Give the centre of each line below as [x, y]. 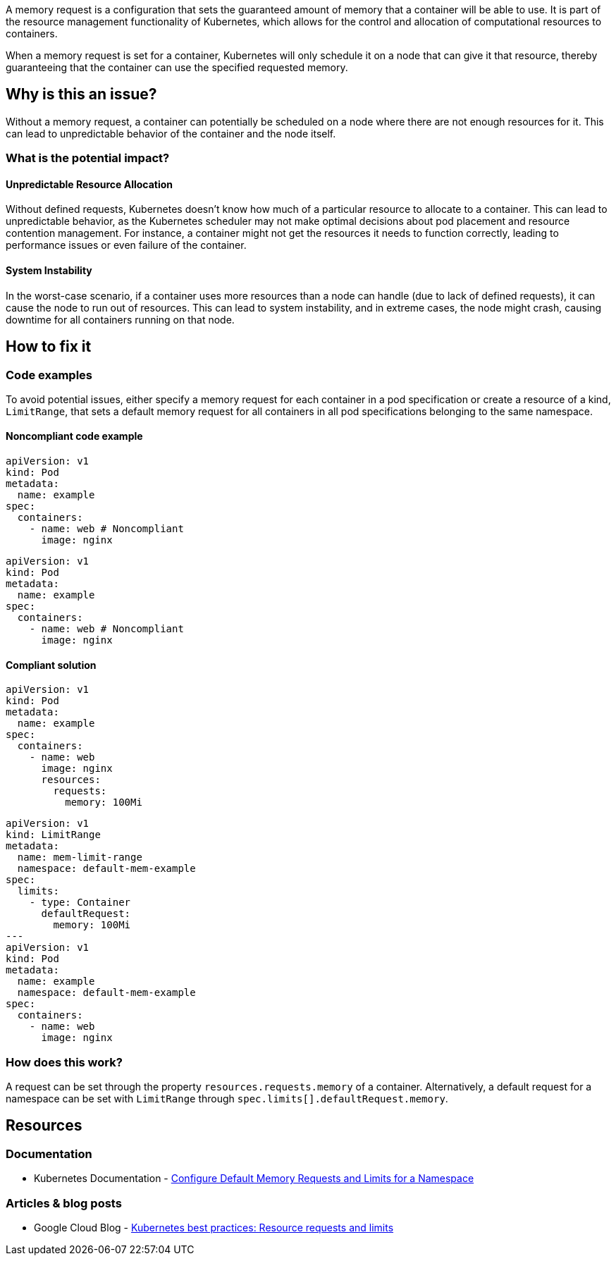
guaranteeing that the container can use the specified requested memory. [177, 67]
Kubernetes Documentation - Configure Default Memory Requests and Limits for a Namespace [254, 1179]
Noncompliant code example [74, 436]
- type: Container [80, 903]
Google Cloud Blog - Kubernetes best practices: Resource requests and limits [214, 1228]
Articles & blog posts [64, 1203]
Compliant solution [51, 665]
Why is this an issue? [81, 94]
